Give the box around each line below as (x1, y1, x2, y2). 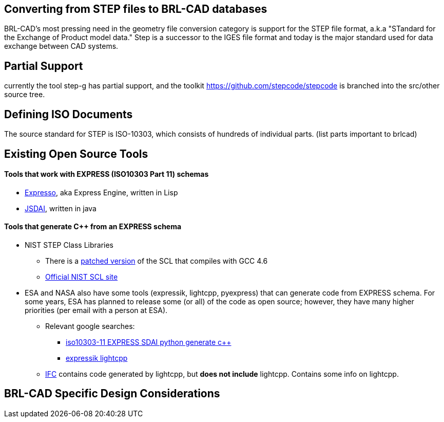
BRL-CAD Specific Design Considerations (4, 387, 220, 400)
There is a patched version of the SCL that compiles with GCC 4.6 (45, 256, 268, 265)
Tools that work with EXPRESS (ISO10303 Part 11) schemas (4, 170, 209, 179)
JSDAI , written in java (25, 204, 96, 213)
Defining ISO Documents (4, 107, 133, 121)
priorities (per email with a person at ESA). (25, 305, 168, 315)
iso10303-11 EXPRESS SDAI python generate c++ (66, 337, 231, 346)
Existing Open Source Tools (4, 147, 148, 160)
